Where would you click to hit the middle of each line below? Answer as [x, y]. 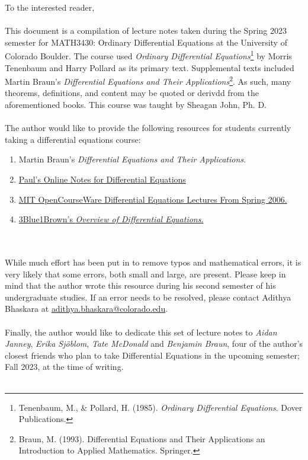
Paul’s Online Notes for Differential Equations [102, 179]
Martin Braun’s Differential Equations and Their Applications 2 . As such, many [148, 80]
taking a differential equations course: [73, 139]
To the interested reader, [50, 7]
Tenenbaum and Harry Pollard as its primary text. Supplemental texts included [150, 67]
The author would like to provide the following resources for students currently [148, 128]
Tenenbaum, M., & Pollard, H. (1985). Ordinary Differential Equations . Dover [161, 407]
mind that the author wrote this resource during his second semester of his [140, 285]
